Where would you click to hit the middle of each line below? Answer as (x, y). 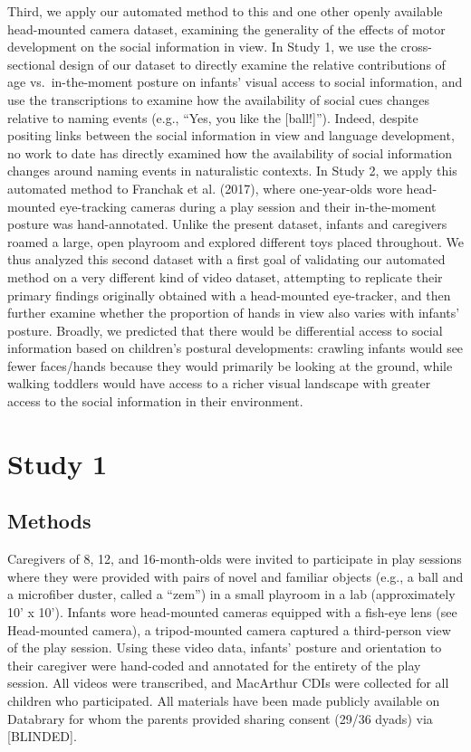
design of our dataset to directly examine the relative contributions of (252, 64)
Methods (49, 521)
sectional (31, 64)
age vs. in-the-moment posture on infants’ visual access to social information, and (235, 82)
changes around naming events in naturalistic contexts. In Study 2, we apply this (232, 171)
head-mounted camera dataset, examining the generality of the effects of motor (226, 29)
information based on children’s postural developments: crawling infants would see (235, 348)
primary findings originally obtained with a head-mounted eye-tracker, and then (229, 295)
